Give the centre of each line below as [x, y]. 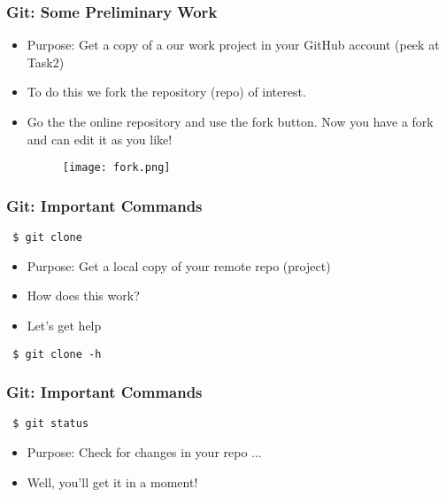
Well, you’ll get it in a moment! [112, 481]
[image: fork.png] [116, 168]
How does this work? [83, 295]
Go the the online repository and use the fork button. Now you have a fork [230, 121]
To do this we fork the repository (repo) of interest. [166, 92]
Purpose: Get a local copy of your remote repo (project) [179, 265]
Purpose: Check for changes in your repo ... [144, 452]
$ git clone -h [57, 354]
